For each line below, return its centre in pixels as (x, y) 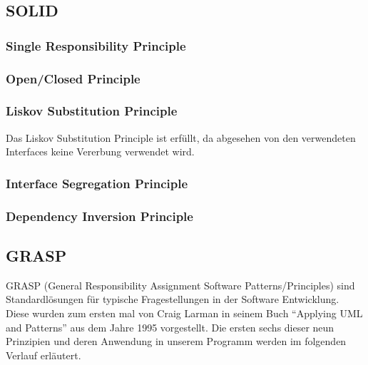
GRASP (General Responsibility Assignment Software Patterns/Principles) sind (180, 285)
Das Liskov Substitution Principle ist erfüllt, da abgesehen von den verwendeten (181, 137)
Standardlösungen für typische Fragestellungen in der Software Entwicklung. (173, 299)
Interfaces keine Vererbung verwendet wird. (100, 151)
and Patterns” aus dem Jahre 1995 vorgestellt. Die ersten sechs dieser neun (170, 327)
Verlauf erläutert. (44, 355)
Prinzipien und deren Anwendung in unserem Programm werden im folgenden (176, 341)
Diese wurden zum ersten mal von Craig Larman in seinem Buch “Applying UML (184, 313)
